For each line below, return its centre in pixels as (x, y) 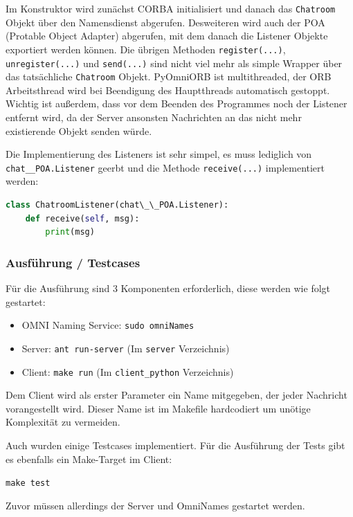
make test (28, 483)
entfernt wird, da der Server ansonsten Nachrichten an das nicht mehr (154, 117)
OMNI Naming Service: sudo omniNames (108, 325)
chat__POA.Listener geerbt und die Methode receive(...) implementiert (165, 167)
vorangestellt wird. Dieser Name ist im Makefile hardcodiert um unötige (158, 408)
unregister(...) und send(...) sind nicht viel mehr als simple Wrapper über (174, 63)
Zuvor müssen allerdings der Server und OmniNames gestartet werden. (155, 505)
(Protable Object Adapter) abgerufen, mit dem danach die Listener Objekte (167, 36)
